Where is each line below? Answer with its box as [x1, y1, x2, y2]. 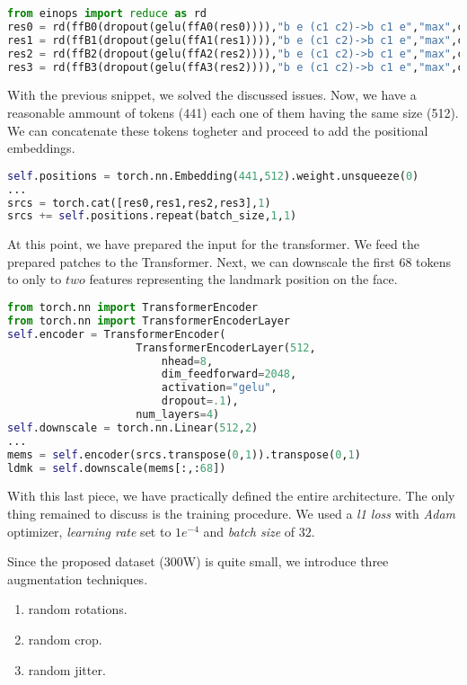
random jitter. [28, 660, 106, 679]
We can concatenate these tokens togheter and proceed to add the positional [7, 120, 428, 139]
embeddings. [7, 138, 75, 157]
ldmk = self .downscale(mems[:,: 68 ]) [7, 461, 226, 475]
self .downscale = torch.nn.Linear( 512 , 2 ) [7, 421, 259, 434]
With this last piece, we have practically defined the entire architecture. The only [7, 486, 455, 505]
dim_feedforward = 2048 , [161, 368, 297, 381]
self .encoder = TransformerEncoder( [7, 327, 226, 341]
